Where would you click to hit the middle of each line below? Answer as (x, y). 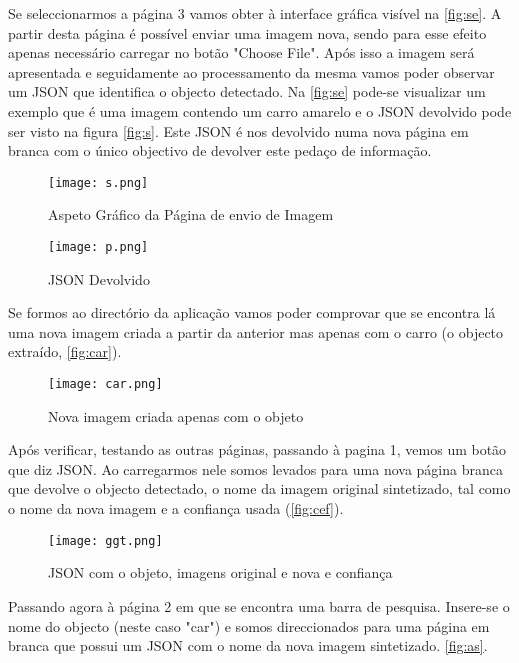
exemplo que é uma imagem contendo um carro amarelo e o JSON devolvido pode (260, 110)
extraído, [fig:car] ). (65, 351)
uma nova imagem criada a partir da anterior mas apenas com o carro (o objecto (256, 331)
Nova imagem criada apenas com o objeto (176, 415)
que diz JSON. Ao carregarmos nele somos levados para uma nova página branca (255, 468)
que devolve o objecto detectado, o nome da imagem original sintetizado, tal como (259, 488)
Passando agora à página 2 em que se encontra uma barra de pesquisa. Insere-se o (259, 605)
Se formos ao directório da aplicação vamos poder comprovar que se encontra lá (252, 312)
